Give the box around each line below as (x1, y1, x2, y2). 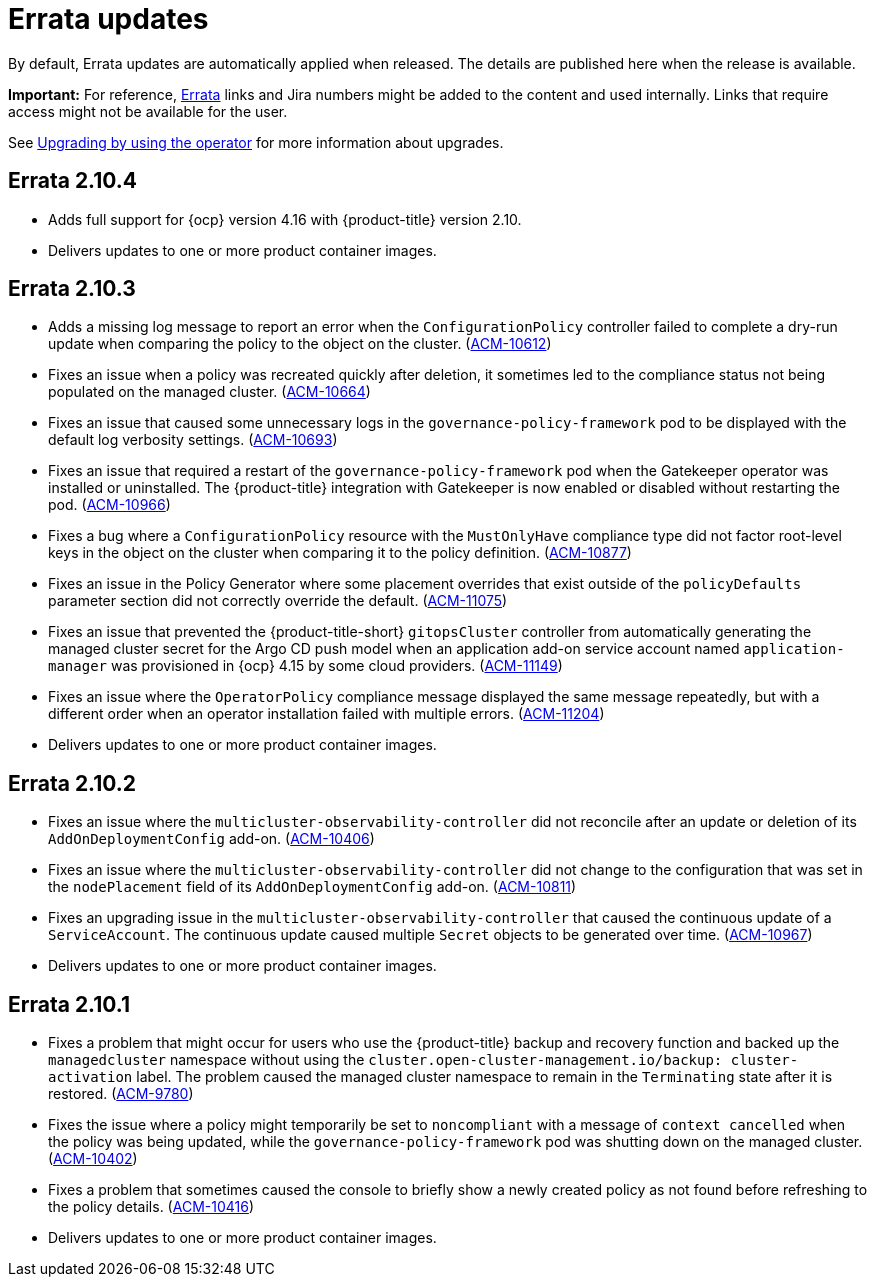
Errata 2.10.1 (8, 991, 130, 1017)
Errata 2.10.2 (8, 770, 137, 796)
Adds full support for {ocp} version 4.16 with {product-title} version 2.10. (48, 210, 522, 228)
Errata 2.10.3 (8, 276, 136, 302)
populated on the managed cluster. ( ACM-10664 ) (48, 383, 371, 401)
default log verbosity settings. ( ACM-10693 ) (48, 431, 338, 449)
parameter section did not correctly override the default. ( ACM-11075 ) (48, 592, 508, 610)
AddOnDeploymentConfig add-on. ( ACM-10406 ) (48, 830, 375, 848)
